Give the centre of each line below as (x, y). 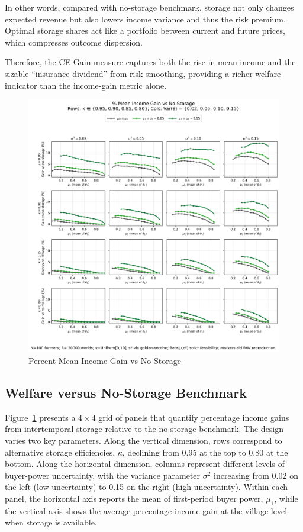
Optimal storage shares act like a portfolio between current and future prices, (145, 30)
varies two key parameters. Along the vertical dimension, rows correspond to (144, 441)
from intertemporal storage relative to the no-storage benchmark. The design (144, 429)
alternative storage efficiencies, (60, 452)
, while (286, 499)
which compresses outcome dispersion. (74, 42)
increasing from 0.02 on (256, 475)
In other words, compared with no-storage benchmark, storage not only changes (149, 7)
